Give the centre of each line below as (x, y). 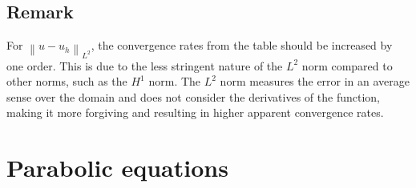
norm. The (175, 81)
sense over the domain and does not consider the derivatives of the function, (193, 96)
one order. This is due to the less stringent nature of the (145, 65)
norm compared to (347, 65)
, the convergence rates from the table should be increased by (242, 45)
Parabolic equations (117, 168)
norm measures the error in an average (315, 81)
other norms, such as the (67, 81)
